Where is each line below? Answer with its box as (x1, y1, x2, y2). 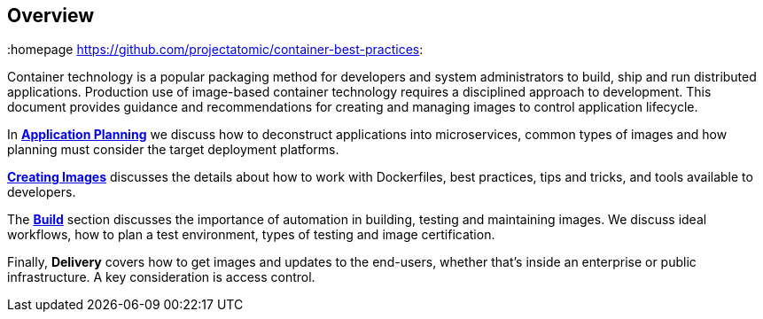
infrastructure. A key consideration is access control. (7, 269, 315, 285)
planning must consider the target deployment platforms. (7, 142, 339, 158)
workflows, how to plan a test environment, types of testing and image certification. (7, 227, 495, 243)
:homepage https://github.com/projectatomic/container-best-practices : (7, 42, 424, 58)
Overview (7, 4, 95, 27)
